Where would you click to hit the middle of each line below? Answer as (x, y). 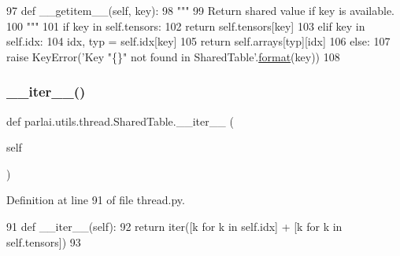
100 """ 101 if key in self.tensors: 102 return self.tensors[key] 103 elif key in (186, 26)
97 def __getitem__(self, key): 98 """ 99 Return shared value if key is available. (200, 10)
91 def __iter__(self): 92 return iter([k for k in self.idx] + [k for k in (174, 226)
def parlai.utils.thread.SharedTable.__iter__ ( (120, 121)
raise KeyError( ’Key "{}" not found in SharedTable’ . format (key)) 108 (173, 56)
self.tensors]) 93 (44, 241)
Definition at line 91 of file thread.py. (96, 200)
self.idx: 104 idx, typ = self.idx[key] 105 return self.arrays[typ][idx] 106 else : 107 (198, 41)
